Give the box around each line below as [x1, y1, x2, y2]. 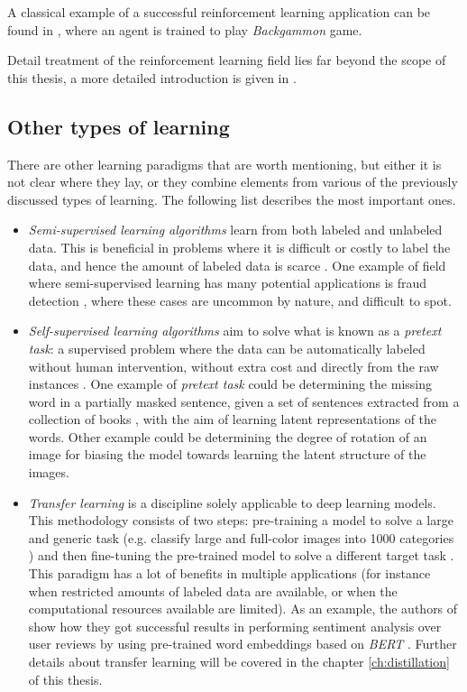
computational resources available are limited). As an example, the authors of [28, 599, 458, 618]
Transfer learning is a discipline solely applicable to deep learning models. [28, 493, 436, 512]
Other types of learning [7, 112, 230, 140]
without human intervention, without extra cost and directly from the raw [28, 356, 439, 375]
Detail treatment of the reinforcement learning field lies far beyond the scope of [7, 51, 446, 69]
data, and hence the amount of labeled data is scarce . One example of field [28, 255, 446, 274]
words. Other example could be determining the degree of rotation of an [28, 427, 427, 446]
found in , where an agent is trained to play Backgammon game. [7, 20, 362, 39]
